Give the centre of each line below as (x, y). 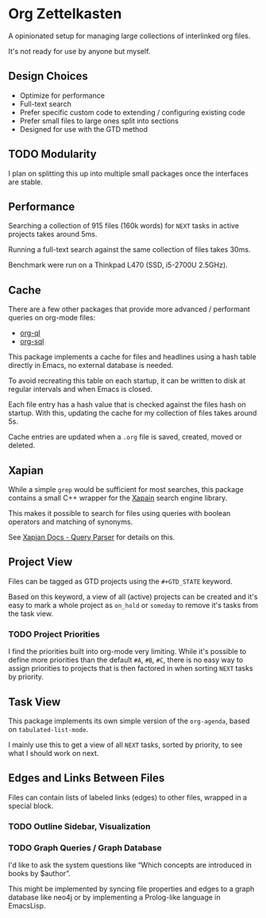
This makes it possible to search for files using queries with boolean (120, 513)
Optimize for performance (62, 95)
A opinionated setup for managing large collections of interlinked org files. (129, 36)
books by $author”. (40, 873)
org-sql (32, 342)
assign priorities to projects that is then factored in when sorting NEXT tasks (131, 668)
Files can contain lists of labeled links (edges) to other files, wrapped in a (128, 797)
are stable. (26, 182)
